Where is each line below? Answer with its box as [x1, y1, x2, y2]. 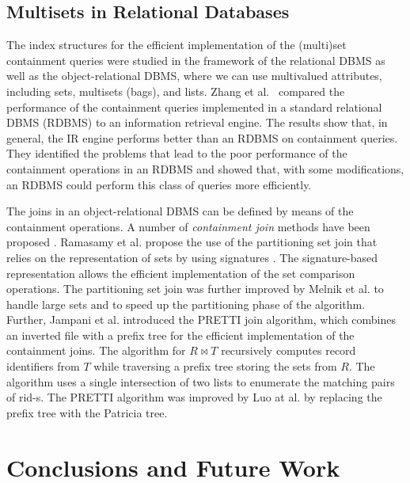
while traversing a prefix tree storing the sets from [93, 358, 337, 375]
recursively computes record [221, 342, 356, 359]
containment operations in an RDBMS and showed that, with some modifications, [6, 160, 404, 177]
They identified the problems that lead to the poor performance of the [6, 145, 347, 162]
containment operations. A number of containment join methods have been [6, 218, 370, 234]
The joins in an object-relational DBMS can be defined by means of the [6, 203, 354, 219]
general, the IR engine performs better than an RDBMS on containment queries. [6, 129, 398, 146]
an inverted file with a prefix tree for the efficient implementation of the [6, 326, 355, 343]
